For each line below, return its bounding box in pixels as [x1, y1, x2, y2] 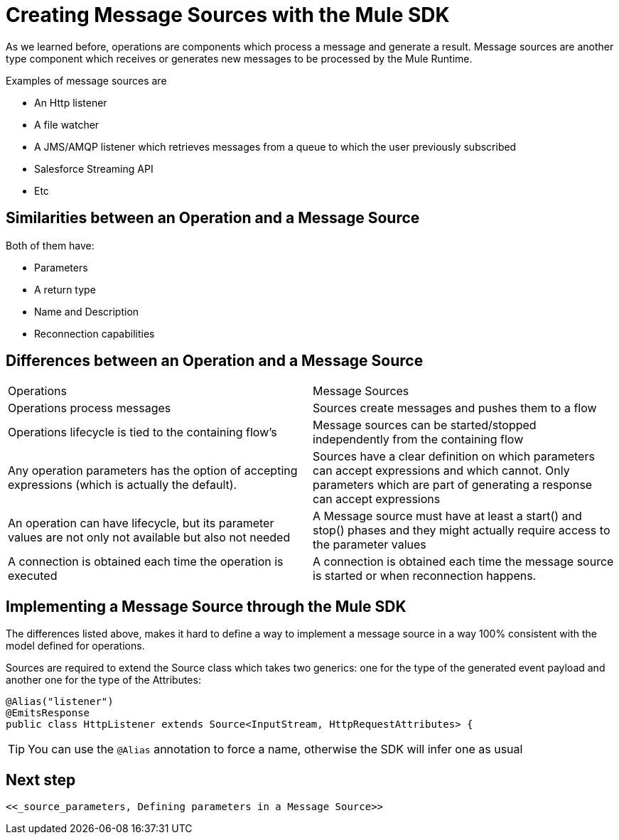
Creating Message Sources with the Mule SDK [6, 3, 450, 27]
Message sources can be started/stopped [313, 418, 537, 433]
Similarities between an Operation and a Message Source [6, 209, 420, 227]
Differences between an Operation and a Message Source [6, 352, 424, 370]
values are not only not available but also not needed [8, 530, 291, 545]
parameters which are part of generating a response [313, 478, 593, 492]
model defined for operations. [6, 640, 145, 652]
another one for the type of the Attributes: [6, 674, 201, 686]
